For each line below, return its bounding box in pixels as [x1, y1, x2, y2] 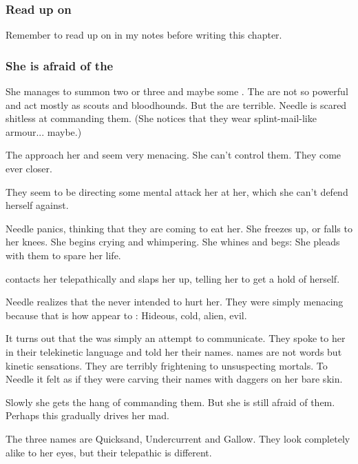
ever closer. [6, 161, 52, 175]
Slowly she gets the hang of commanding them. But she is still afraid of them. [6, 394, 335, 409]
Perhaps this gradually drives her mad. [6, 408, 169, 423]
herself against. [6, 198, 69, 212]
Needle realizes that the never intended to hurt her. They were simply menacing [6, 294, 344, 309]
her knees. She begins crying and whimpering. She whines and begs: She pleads [6, 234, 340, 249]
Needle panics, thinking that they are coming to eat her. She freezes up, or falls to [6, 221, 352, 235]
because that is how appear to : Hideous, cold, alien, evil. [6, 307, 247, 322]
